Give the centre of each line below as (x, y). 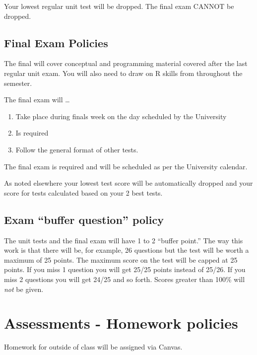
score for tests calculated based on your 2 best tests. (83, 192)
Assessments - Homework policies (121, 323)
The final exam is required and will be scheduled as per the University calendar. (126, 166)
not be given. (24, 289)
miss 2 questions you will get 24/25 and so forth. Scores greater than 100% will (125, 279)
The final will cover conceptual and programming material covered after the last (126, 63)
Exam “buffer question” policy (84, 219)
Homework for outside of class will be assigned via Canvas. (93, 347)
